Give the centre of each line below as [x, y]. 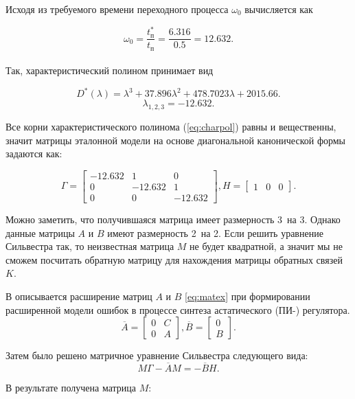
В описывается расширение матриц [79, 296]
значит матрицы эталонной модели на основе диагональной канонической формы [176, 140]
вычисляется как [279, 9]
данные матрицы [40, 232]
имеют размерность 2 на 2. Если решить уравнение [215, 232]
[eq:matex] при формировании [248, 296]
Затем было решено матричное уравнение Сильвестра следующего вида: [157, 355]
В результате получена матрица [71, 387]
